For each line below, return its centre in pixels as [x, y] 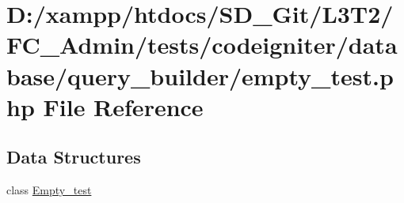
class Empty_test [49, 190]
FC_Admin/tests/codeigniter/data [202, 45]
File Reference [123, 106]
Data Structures [74, 157]
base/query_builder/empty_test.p [200, 75]
